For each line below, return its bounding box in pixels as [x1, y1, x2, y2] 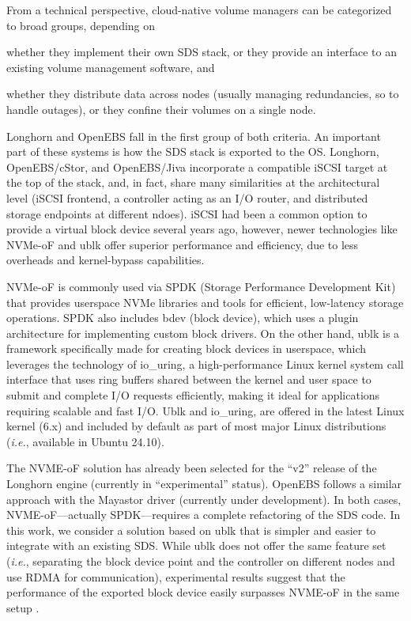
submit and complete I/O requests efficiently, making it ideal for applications [6, 387, 380, 403]
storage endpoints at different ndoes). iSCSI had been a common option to [6, 205, 368, 222]
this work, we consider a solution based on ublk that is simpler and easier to [6, 521, 376, 538]
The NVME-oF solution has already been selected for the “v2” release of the [6, 460, 377, 476]
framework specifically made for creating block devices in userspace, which [6, 340, 367, 357]
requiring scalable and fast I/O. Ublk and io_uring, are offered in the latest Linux [6, 402, 405, 418]
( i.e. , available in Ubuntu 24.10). [6, 433, 164, 449]
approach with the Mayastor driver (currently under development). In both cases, [6, 490, 402, 507]
